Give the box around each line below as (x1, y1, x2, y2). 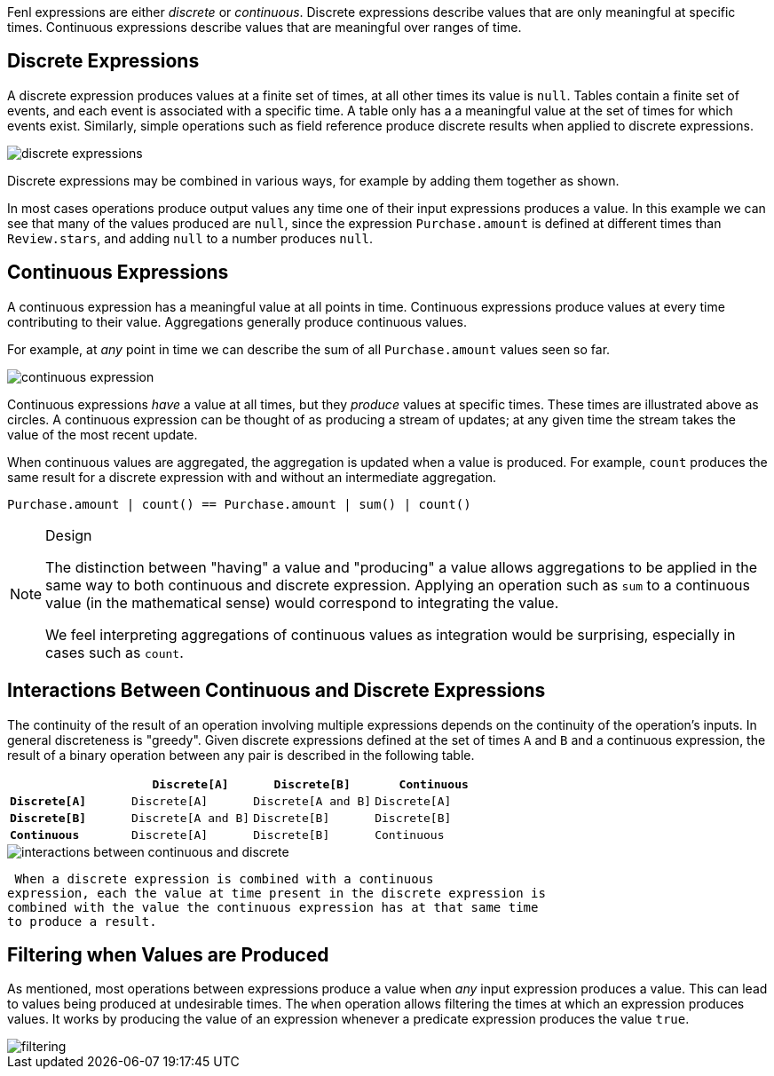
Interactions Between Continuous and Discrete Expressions (7, 679, 546, 702)
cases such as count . (45, 643, 184, 661)
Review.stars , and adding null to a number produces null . (7, 230, 374, 246)
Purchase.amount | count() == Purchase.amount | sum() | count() (7, 496, 471, 511)
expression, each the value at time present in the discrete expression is (7, 885, 546, 900)
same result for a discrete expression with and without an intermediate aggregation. (7, 469, 497, 485)
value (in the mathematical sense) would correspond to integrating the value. (45, 593, 559, 612)
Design (45, 526, 92, 544)
